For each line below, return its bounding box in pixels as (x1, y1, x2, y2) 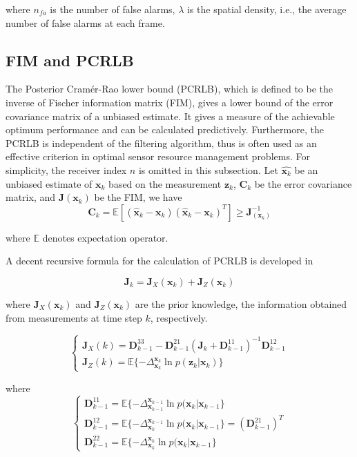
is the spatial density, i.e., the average (186, 2, 347, 16)
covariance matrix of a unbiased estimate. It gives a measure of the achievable (6, 108, 335, 123)
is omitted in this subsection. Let (138, 162, 278, 177)
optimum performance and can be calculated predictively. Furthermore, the (6, 122, 324, 137)
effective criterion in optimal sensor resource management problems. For (6, 149, 310, 164)
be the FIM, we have (94, 190, 182, 204)
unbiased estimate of (6, 176, 93, 191)
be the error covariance (254, 176, 352, 191)
